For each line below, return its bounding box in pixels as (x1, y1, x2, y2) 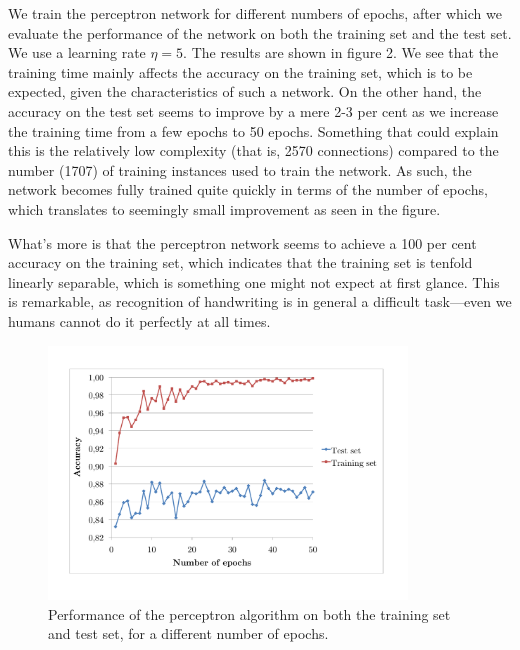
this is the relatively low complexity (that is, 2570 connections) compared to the (8, 140, 499, 161)
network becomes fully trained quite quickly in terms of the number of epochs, (8, 179, 488, 200)
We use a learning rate (8, 42, 146, 63)
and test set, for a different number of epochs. (48, 623, 329, 644)
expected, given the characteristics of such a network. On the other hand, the (8, 81, 482, 102)
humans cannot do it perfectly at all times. (8, 310, 271, 331)
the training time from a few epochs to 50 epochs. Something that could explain (8, 120, 499, 141)
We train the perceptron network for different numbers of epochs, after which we (8, 3, 502, 23)
